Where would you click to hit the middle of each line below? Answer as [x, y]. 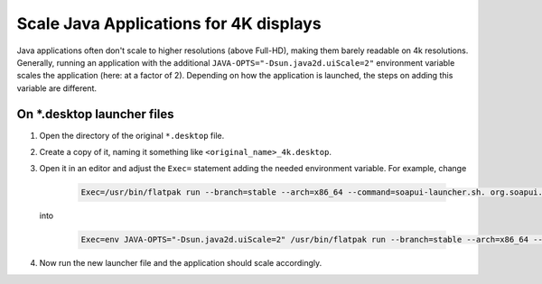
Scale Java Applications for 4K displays [169, 23]
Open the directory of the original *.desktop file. [132, 135]
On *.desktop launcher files [96, 114]
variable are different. [56, 88]
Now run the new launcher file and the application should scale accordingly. [181, 263]
